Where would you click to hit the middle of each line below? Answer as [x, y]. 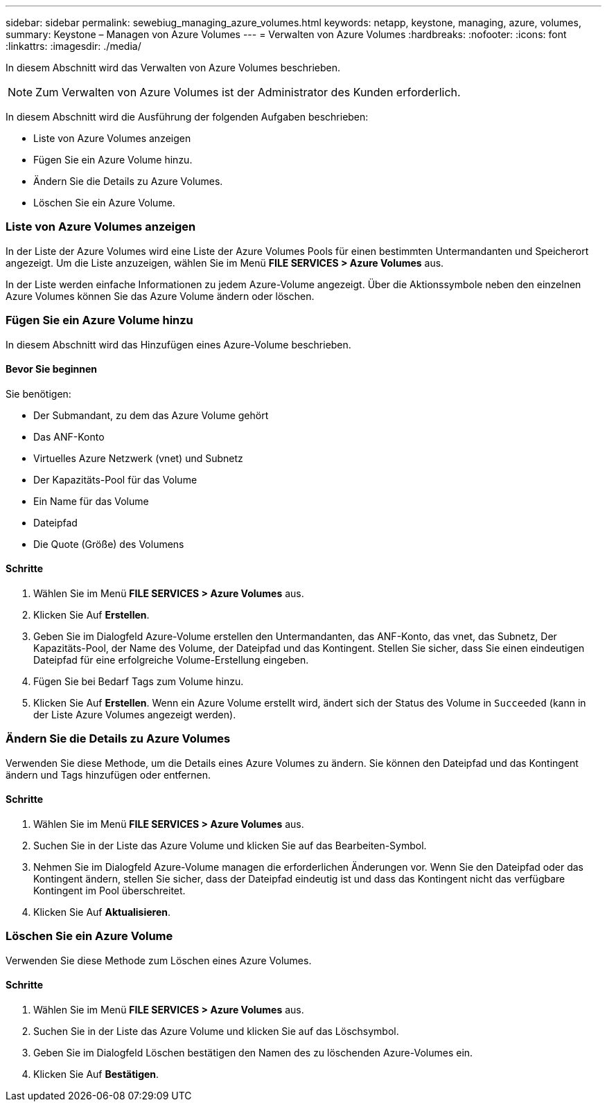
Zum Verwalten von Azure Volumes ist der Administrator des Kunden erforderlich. [248, 92]
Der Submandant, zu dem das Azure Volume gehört [151, 415]
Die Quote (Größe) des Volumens [109, 544]
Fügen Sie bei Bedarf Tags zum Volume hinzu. [139, 681]
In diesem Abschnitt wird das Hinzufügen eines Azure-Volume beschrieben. [178, 344]
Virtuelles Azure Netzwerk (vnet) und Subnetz [138, 458]
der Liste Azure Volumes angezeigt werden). [135, 714]
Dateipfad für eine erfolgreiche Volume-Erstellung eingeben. [171, 659]
